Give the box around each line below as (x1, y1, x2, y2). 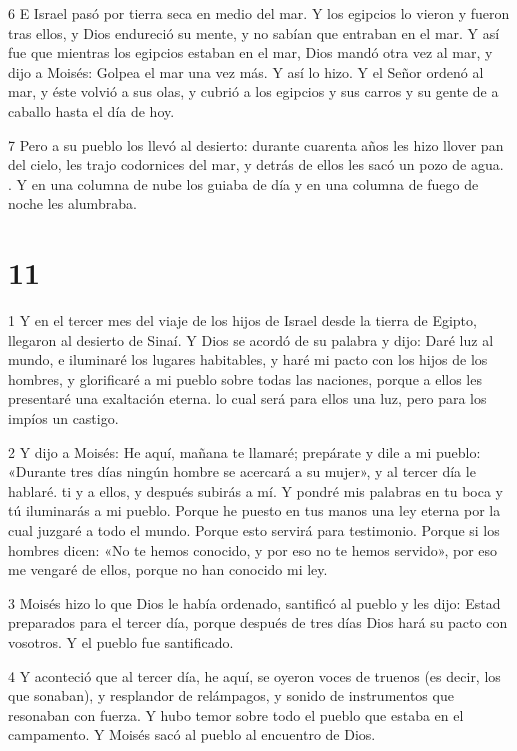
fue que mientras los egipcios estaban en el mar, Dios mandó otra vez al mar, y (8, 42, 493, 63)
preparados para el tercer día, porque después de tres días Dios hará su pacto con (8, 612, 508, 633)
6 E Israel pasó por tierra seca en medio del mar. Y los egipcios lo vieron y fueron (8, 3, 510, 23)
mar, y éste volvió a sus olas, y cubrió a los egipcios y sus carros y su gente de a (8, 81, 499, 102)
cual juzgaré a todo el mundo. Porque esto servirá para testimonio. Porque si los (8, 520, 500, 540)
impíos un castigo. (8, 408, 119, 429)
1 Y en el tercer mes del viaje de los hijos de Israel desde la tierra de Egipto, (8, 310, 477, 331)
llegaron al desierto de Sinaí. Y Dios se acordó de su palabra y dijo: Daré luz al (8, 329, 494, 350)
